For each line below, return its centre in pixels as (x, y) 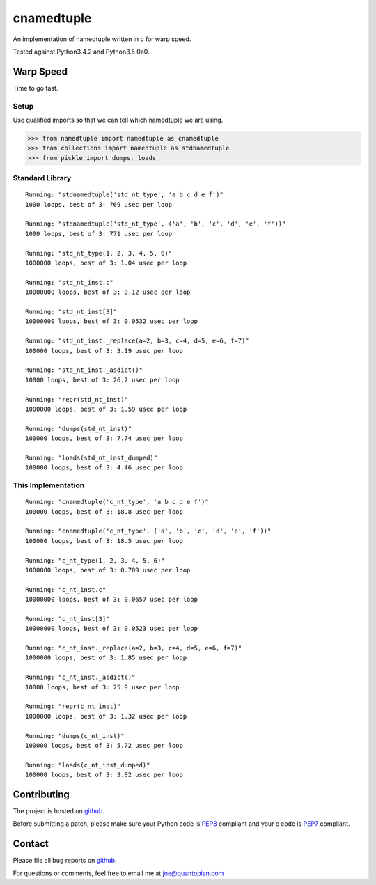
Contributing (41, 794)
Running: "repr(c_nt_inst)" (73, 706)
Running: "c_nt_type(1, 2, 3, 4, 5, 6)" (95, 560)
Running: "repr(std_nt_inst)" (77, 399)
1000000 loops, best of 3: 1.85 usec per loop (106, 658)
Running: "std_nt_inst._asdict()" (84, 370)
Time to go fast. (36, 88)
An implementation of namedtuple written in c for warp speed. (102, 39)
